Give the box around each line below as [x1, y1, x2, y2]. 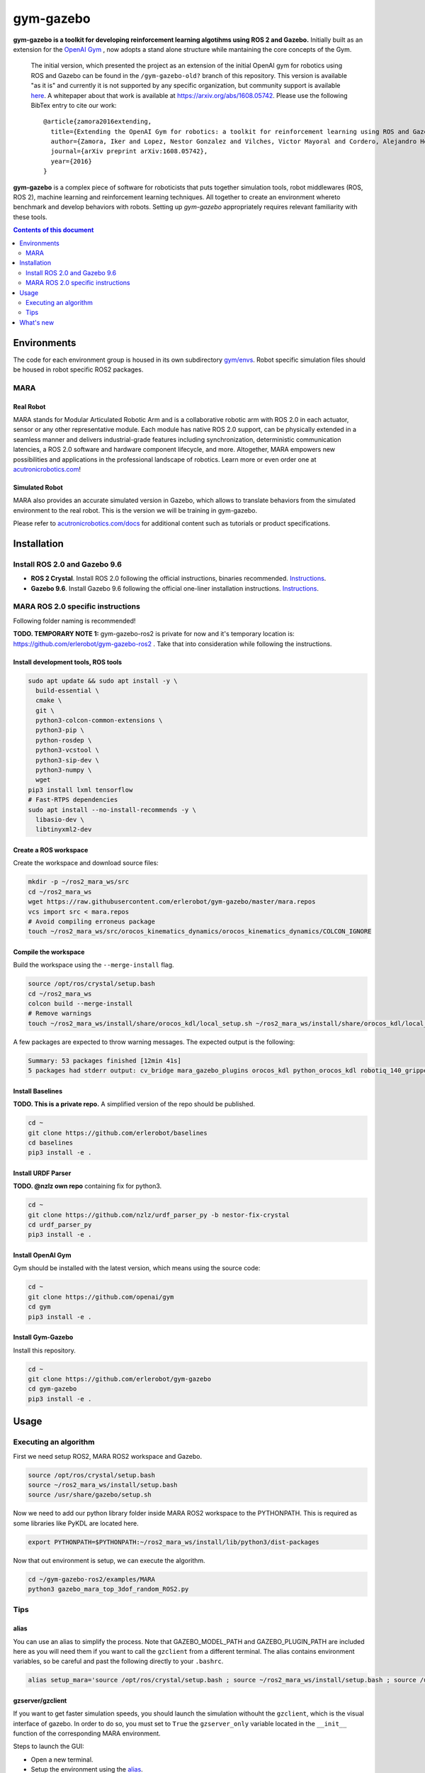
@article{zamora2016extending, [43, 118, 152, 126]
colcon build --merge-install [28, 1000, 133, 1008]
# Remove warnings [28, 1009, 92, 1018]
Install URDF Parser [13, 1169, 72, 1177]
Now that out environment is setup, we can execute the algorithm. [13, 1556, 205, 1564]
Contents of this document [13, 226, 94, 234]
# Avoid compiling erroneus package [28, 917, 156, 926]
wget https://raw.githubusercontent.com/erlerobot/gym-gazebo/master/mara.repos [28, 898, 316, 906]
